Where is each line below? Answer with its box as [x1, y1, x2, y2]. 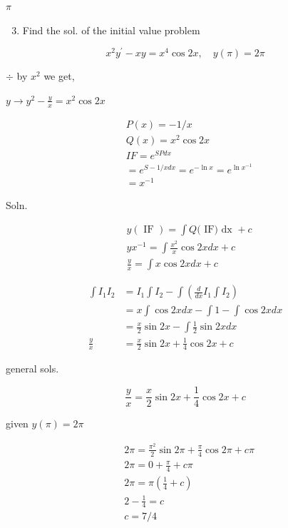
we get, [43, 68, 75, 83]
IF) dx [204, 225, 232, 235]
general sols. [6, 361, 59, 376]
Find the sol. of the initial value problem [22, 22, 200, 37]
